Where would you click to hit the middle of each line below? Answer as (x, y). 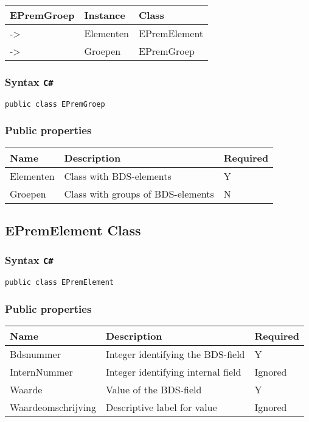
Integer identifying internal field (173, 372)
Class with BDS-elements (118, 176)
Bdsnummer (35, 354)
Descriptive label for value (161, 407)
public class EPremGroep (55, 104)
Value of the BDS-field (154, 390)
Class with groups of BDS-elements (139, 193)
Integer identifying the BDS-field (175, 354)
